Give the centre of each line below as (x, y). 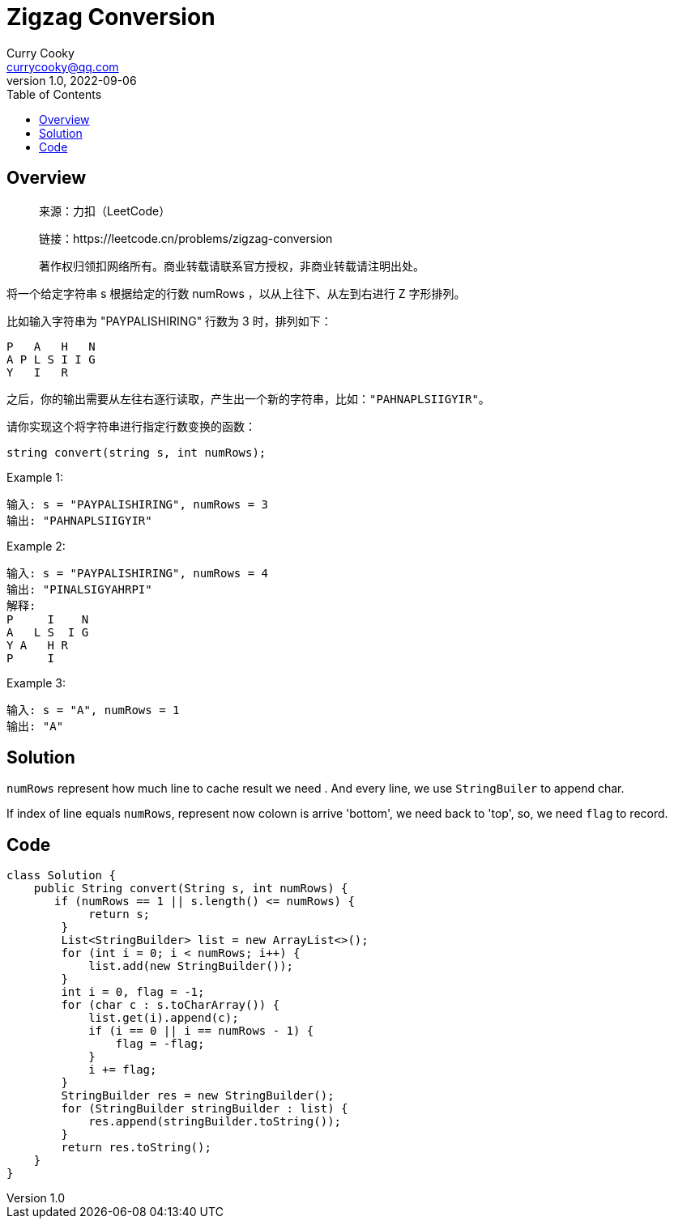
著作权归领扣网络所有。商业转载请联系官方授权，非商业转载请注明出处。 (232, 266)
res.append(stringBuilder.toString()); (215, 1122)
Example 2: (36, 546)
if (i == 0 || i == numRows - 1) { (201, 1031)
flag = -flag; (160, 1044)
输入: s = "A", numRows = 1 (93, 710)
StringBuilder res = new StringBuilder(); (198, 1096)
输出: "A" (35, 726)
